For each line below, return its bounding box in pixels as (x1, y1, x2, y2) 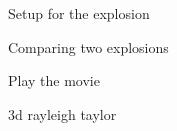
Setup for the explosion (8, 3, 150, 23)
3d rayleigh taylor (8, 103, 117, 124)
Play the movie (8, 70, 100, 91)
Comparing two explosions (8, 36, 169, 57)
